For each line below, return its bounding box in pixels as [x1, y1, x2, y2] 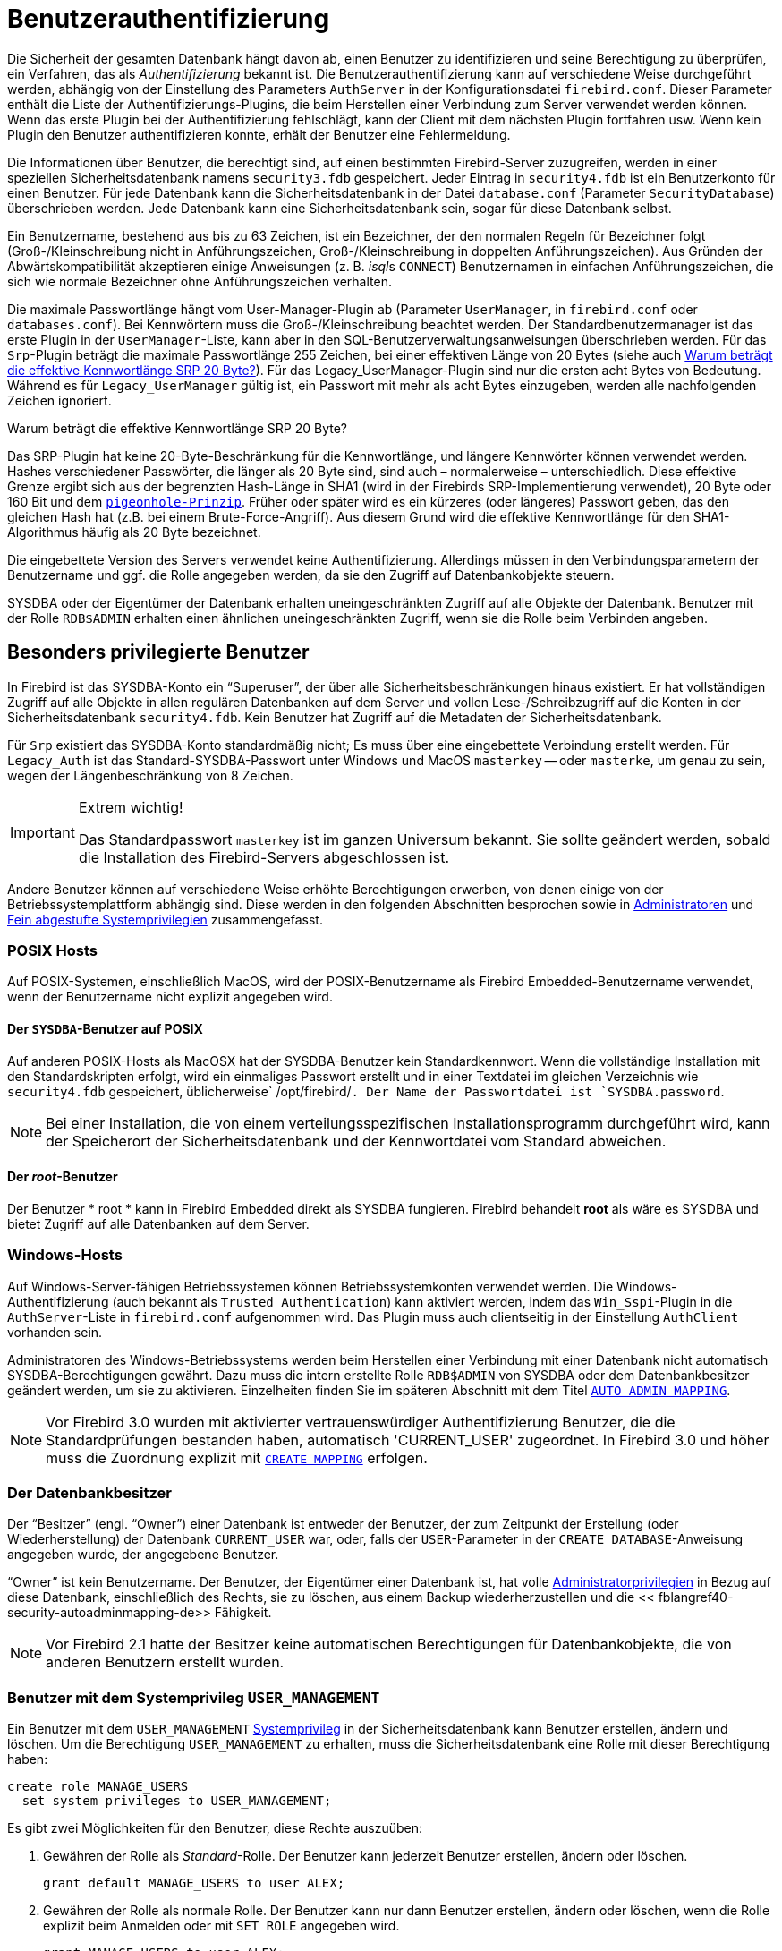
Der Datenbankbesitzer [7, 1483, 172, 1502]
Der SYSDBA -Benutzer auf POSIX [7, 1020, 203, 1036]
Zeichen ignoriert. [7, 392, 112, 408]
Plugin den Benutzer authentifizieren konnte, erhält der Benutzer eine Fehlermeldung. [7, 126, 511, 142]
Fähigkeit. [214, 1605, 272, 1621]
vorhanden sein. [7, 1324, 103, 1340]
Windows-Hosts [7, 1246, 123, 1265]
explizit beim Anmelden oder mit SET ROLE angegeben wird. [43, 1918, 400, 1934]
